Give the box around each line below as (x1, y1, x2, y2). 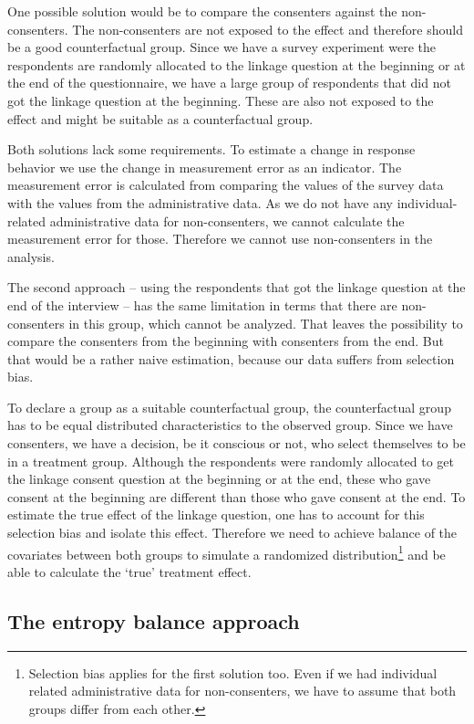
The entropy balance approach (7, 606, 300, 635)
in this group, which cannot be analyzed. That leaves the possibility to (68, 313, 463, 332)
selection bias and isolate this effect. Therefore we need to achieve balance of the (7, 523, 458, 542)
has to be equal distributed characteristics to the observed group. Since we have (7, 415, 453, 435)
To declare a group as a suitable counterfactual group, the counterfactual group (7, 397, 451, 416)
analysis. (7, 247, 55, 266)
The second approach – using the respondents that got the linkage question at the (7, 278, 466, 297)
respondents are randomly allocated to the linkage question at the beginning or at (7, 55, 466, 74)
